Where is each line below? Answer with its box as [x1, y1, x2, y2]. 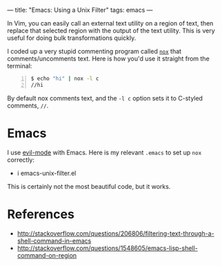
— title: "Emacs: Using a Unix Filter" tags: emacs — [7, 6, 153, 14]
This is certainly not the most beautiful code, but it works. [7, 182, 171, 190]
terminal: [7, 62, 32, 70]
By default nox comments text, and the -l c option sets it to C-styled [7, 94, 203, 102]
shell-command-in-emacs [17, 236, 92, 245]
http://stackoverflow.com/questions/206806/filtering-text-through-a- [17, 229, 215, 237]
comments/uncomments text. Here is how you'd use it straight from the [7, 54, 210, 63]
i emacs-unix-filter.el [17, 169, 77, 177]
